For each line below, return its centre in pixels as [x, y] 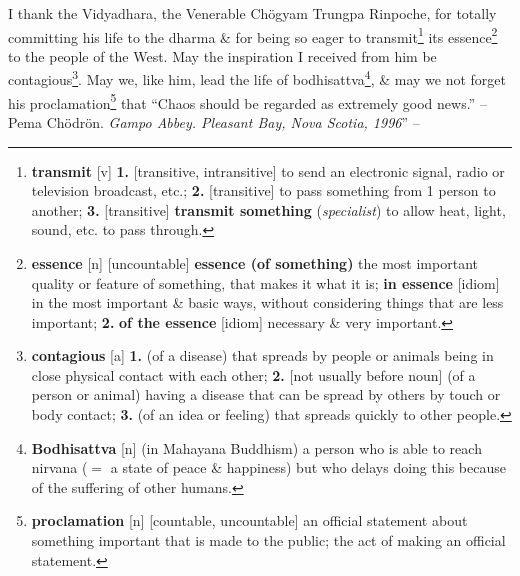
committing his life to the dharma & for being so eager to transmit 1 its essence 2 [253, 35]
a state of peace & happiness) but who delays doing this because [308, 467]
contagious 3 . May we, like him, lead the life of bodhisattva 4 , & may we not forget [257, 78]
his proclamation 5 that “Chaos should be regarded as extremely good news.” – [247, 101]
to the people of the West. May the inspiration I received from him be [222, 55]
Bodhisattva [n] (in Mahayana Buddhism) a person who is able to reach [256, 447]
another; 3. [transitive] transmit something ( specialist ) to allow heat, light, [268, 209]
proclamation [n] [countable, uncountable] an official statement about [249, 520]
